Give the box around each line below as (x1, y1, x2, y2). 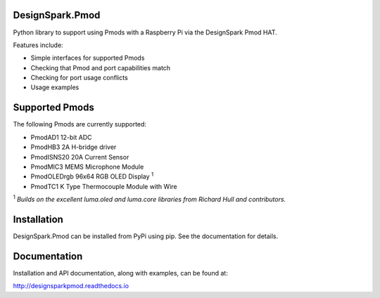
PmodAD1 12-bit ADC (30, 133, 92, 141)
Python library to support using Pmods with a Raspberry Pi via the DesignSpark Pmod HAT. (13, 28, 277, 37)
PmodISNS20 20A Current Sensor (30, 153, 129, 161)
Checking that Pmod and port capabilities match (30, 63, 171, 72)
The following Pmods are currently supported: (13, 120, 147, 129)
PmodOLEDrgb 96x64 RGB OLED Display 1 (30, 171, 154, 181)
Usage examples (30, 83, 80, 91)
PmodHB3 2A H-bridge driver (30, 143, 117, 151)
